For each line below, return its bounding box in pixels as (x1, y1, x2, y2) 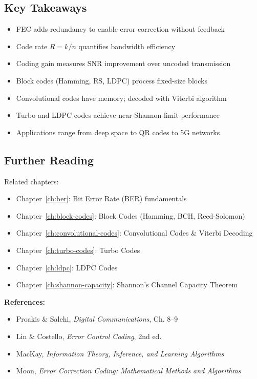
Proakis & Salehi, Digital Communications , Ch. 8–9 (16, 313, 178, 324)
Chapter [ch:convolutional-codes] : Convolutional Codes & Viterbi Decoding (16, 227, 253, 238)
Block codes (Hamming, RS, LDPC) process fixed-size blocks (16, 75, 207, 86)
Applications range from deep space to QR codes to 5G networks (16, 127, 220, 137)
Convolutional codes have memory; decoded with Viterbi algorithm (16, 92, 227, 103)
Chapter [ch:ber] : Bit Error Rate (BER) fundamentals (16, 193, 187, 204)
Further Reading (4, 152, 94, 167)
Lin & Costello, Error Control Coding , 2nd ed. (16, 330, 162, 341)
